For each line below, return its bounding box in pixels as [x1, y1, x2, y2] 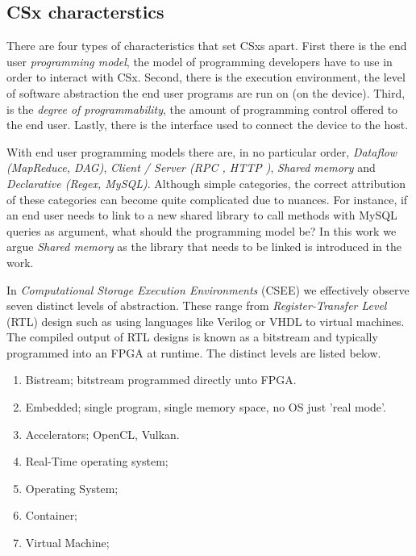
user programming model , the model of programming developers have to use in [6, 52, 393, 69]
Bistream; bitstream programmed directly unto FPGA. [25, 371, 297, 388]
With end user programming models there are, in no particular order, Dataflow [6, 143, 397, 160]
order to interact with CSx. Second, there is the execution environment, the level [6, 69, 406, 86]
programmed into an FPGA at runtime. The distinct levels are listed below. [6, 344, 381, 361]
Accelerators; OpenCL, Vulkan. [25, 425, 180, 442]
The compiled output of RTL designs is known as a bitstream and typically [6, 328, 378, 345]
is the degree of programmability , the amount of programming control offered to [6, 100, 398, 117]
